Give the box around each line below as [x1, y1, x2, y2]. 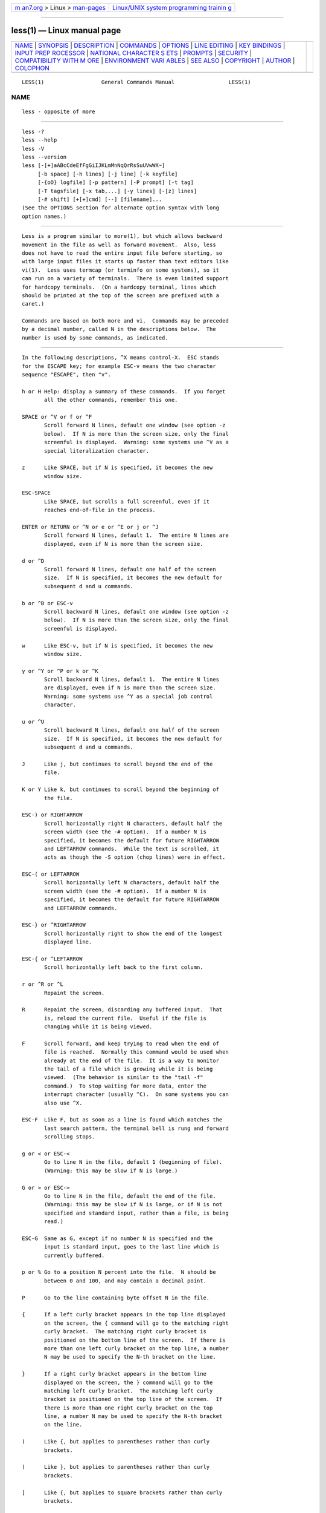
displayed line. [44, 939, 92, 945]
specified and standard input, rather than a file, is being [44, 1209, 229, 1216]
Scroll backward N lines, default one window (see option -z [44, 608, 229, 615]
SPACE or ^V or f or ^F [22, 413, 92, 420]
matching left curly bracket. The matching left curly [44, 1387, 213, 1394]
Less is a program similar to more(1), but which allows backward [22, 233, 223, 240]
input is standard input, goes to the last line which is [44, 1244, 220, 1250]
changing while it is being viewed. [44, 1023, 153, 1030]
